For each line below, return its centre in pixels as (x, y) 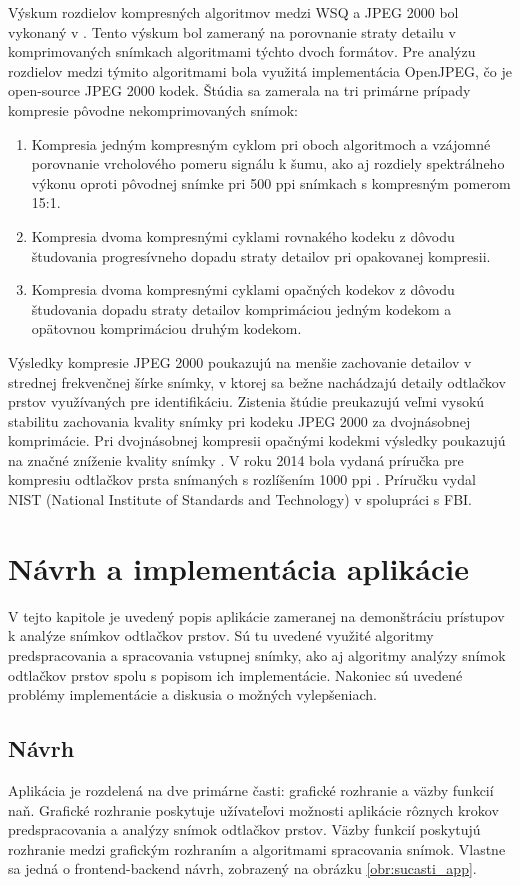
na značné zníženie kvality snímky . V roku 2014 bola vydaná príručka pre (236, 459)
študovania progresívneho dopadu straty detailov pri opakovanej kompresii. (261, 255)
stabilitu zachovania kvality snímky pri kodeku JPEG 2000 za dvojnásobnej (239, 420)
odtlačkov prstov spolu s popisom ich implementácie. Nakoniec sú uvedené (235, 674)
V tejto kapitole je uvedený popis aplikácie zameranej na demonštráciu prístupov (256, 615)
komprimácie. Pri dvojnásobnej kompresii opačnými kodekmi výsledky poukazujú (257, 440)
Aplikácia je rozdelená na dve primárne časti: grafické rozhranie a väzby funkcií (251, 789)
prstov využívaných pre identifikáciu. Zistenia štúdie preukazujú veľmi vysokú (246, 401)
